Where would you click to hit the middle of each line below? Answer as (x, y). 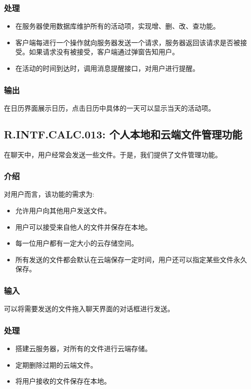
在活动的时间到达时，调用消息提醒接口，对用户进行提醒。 (107, 68)
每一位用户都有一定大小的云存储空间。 (77, 243)
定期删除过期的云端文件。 (56, 364)
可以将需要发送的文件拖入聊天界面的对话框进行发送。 (89, 309)
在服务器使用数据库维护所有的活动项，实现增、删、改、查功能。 (117, 26)
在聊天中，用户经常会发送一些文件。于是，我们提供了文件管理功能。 (113, 154)
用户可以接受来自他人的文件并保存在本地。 (83, 227)
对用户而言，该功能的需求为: (49, 194)
